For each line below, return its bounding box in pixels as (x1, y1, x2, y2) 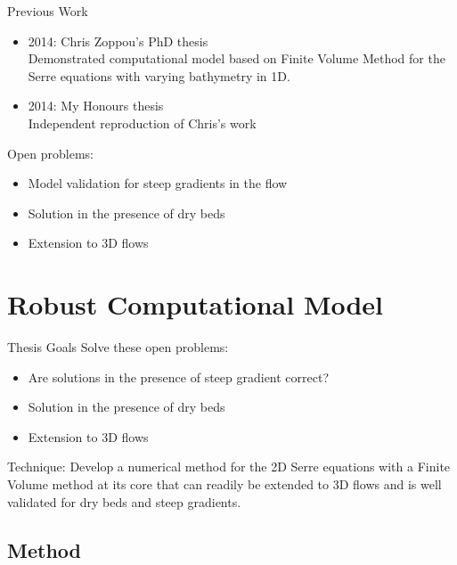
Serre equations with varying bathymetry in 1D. (28, 66, 290, 85)
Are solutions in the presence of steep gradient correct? (28, 367, 330, 386)
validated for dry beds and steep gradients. (7, 492, 241, 511)
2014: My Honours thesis (28, 96, 164, 115)
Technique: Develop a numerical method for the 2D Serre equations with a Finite (7, 457, 451, 476)
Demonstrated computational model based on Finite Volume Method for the (28, 49, 445, 68)
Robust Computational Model (7, 286, 384, 323)
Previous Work (7, 2, 88, 20)
